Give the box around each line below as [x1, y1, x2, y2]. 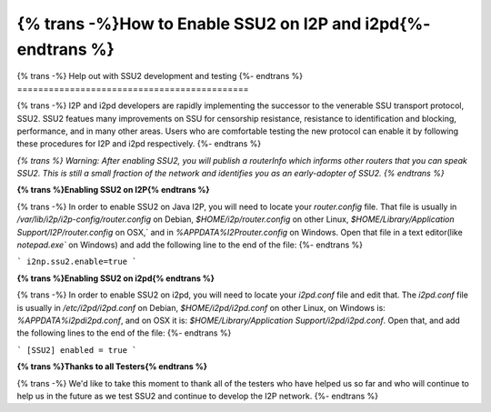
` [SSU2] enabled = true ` [16, 345, 137, 355]
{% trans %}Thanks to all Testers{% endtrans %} [16, 361, 208, 372]
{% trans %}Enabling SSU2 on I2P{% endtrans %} [16, 185, 210, 196]
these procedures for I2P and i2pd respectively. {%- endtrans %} [16, 138, 262, 149]
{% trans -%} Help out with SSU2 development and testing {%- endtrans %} [16, 71, 304, 82]
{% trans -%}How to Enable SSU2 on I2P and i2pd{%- [16, 14, 431, 34]
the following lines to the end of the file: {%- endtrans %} [16, 327, 232, 338]
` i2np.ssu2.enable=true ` [16, 256, 137, 267]
